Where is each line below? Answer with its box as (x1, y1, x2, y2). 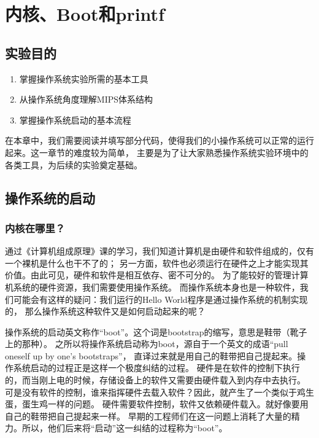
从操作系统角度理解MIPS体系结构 (19, 93, 153, 106)
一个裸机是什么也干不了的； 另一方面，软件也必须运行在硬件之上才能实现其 (5, 256, 309, 269)
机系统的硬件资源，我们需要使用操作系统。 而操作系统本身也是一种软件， (5, 280, 300, 293)
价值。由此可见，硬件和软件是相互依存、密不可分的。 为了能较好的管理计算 (5, 268, 309, 281)
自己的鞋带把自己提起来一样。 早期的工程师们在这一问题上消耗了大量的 (5, 409, 291, 422)
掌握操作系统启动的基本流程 (19, 113, 131, 126)
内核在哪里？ (5, 220, 66, 235)
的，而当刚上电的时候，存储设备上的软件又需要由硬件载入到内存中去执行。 (5, 373, 306, 386)
